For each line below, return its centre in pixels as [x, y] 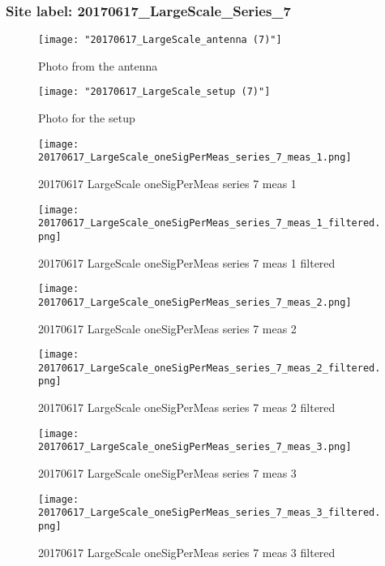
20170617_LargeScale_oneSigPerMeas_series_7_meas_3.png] [195, 447]
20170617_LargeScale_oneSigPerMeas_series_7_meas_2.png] [195, 302]
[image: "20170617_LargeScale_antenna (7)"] [160, 40]
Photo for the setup [87, 118]
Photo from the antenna [98, 65]
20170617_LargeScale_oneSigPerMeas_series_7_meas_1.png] [195, 158]
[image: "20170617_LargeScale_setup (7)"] [154, 92]
